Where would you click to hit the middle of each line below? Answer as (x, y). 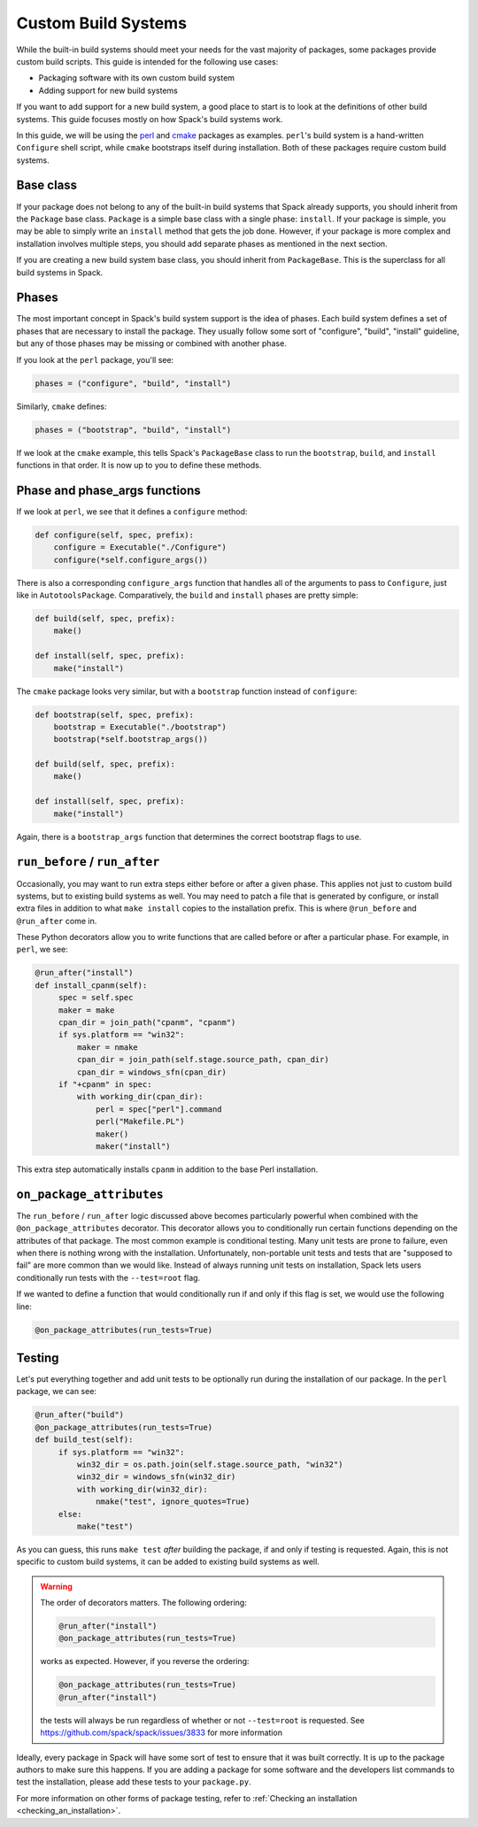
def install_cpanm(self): (91, 985)
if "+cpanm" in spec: (105, 1084)
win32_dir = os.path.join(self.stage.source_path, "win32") (210, 1464)
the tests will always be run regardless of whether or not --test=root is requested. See (202, 1720)
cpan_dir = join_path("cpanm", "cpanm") (147, 1023)
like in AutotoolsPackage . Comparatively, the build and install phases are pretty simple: (187, 595)
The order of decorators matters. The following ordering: (143, 1603)
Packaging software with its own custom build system (136, 78)
